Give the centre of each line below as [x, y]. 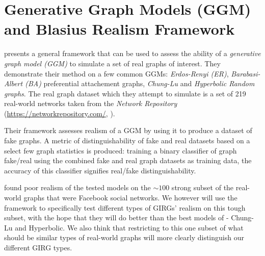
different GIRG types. [38, 247]
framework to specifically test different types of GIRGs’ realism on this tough [125, 207]
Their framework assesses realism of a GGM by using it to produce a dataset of [128, 130]
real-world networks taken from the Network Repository [91, 103]
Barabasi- [246, 73]
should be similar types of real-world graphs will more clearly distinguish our [124, 237]
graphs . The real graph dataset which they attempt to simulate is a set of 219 [125, 93]
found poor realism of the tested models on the [77, 187]
